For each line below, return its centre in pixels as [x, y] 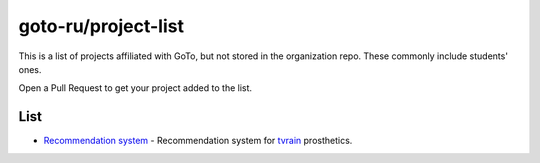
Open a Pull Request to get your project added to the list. [135, 88]
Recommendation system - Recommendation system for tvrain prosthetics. [198, 141]
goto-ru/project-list [101, 26]
